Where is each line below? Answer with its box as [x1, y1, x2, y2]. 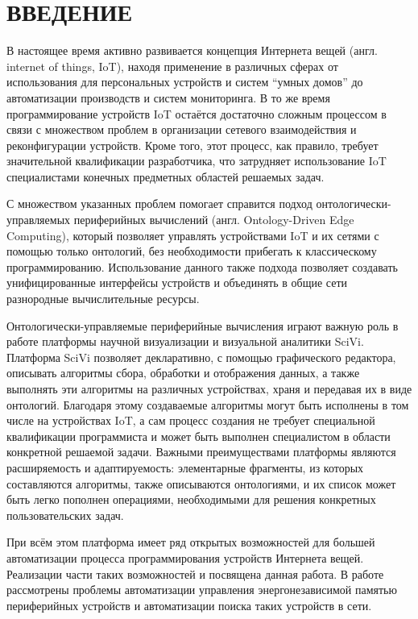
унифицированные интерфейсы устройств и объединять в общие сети [6, 274, 348, 291]
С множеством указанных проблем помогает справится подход [6, 195, 312, 212]
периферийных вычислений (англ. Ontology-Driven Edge [73, 211, 354, 228]
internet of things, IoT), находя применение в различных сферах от [6, 57, 338, 74]
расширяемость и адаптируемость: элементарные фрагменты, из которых [6, 459, 364, 476]
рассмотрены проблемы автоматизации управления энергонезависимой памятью [6, 581, 397, 598]
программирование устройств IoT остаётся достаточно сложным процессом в [6, 105, 387, 122]
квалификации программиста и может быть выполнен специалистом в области [6, 427, 391, 444]
